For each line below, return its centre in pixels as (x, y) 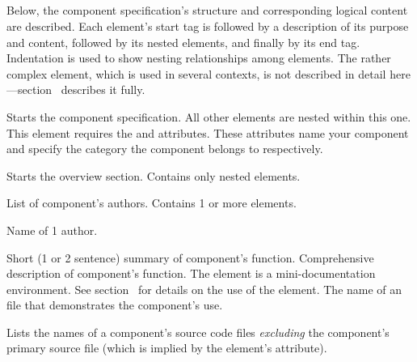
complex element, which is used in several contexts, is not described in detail (196, 73)
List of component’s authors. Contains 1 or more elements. (152, 203)
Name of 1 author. (52, 230)
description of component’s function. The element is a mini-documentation (191, 273)
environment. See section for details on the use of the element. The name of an (204, 289)
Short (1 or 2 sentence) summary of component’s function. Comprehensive (190, 257)
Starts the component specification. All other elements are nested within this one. (209, 116)
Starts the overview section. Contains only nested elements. (154, 175)
